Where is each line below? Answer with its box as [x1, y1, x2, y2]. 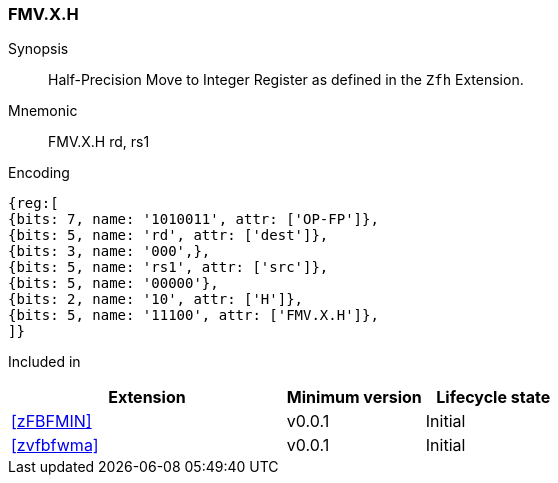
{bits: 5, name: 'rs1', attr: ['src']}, [8, 259, 329, 276]
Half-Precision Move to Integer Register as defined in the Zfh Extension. [48, 71, 524, 89]
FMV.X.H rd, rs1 [48, 133, 150, 151]
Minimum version [286, 387, 422, 408]
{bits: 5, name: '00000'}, [8, 275, 219, 292]
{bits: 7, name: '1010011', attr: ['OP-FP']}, [8, 211, 379, 228]
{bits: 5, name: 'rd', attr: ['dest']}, [8, 227, 329, 244]
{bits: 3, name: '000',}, [8, 243, 211, 260]
